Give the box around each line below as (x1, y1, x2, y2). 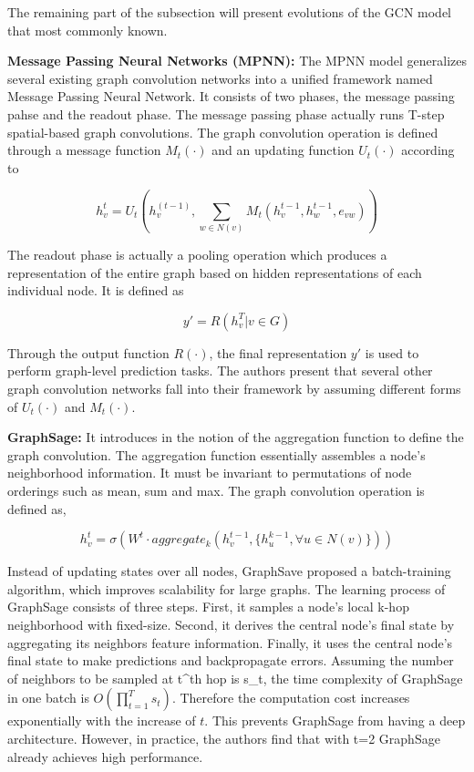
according (401, 140, 455, 160)
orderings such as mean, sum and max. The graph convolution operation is (7, 481, 425, 499)
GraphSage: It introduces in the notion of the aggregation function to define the (7, 427, 464, 447)
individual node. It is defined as (7, 281, 184, 300)
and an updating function (211, 140, 355, 160)
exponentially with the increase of (7, 711, 196, 730)
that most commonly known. (7, 20, 168, 39)
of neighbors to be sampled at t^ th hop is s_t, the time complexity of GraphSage (7, 668, 463, 687)
